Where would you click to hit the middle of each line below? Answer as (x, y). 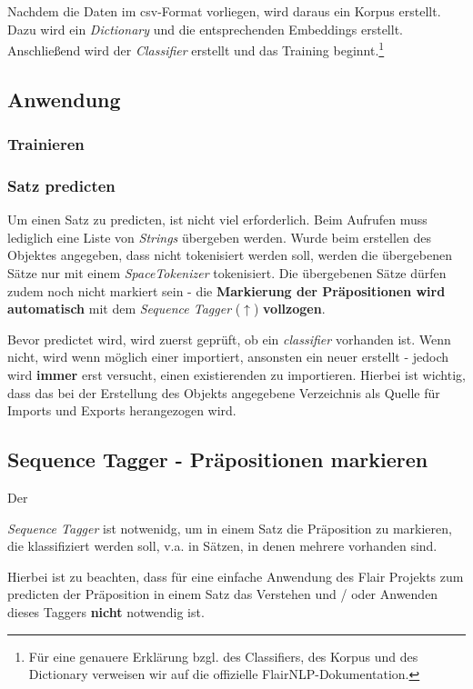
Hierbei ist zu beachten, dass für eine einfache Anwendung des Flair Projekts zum (236, 576)
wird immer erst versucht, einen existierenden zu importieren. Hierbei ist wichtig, (236, 375)
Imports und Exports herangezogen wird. (122, 410)
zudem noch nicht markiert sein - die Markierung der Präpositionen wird (226, 290)
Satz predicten (61, 185)
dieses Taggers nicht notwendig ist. (106, 611)
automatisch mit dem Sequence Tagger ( (124, 309)
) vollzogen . (289, 309)
